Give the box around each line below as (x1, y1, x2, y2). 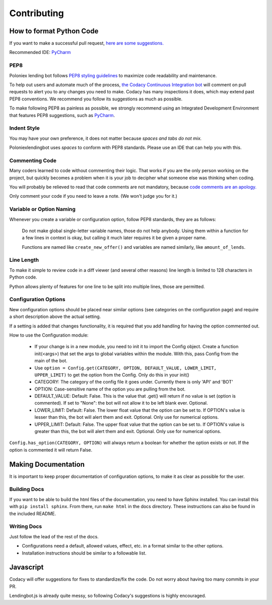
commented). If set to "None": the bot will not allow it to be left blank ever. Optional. (34, 400, 208, 406)
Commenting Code (9, 157, 56, 164)
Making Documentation (9, 460, 85, 469)
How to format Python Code (9, 27, 99, 35)
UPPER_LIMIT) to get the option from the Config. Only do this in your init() (34, 371, 190, 378)
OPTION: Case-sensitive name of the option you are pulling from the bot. (34, 386, 186, 392)
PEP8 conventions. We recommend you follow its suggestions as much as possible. (9, 96, 183, 102)
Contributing (9, 8, 64, 19)
